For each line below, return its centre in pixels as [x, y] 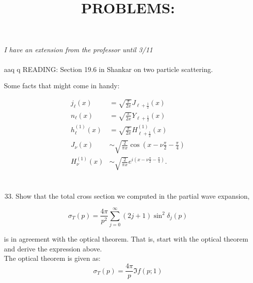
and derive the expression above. [53, 248]
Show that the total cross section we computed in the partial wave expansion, [132, 195]
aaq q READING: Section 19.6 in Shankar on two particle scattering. [109, 69]
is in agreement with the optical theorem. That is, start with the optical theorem [126, 239]
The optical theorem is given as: [52, 258]
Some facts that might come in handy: [62, 86]
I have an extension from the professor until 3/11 [79, 50]
